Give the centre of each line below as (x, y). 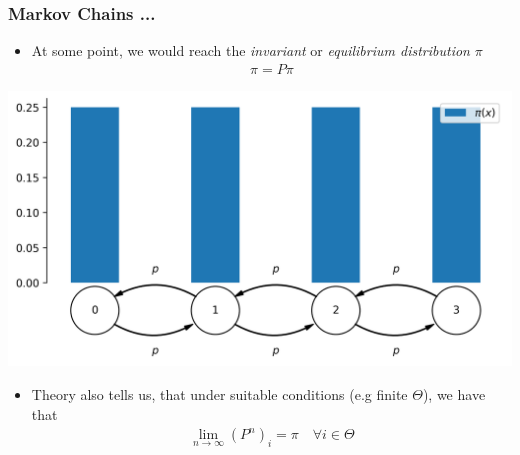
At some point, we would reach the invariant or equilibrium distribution (250, 50)
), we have (454, 394)
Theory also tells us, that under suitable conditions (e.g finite (219, 394)
